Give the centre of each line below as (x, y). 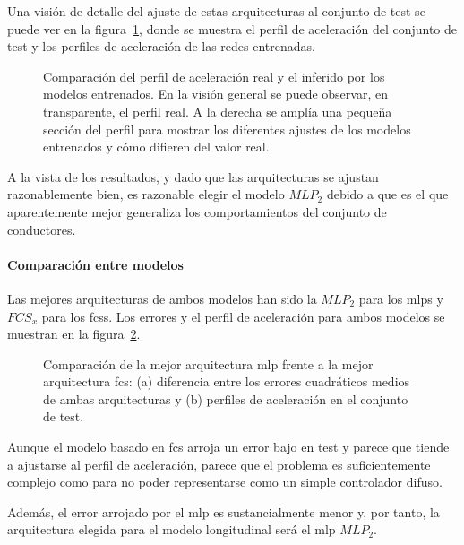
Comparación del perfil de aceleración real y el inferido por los (214, 76)
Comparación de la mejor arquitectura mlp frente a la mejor (208, 363)
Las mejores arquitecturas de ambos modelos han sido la (162, 298)
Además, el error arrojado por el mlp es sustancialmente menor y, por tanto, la (223, 511)
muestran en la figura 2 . (74, 334)
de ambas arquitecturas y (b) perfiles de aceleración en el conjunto (226, 398)
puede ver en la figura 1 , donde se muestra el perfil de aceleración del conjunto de (232, 28)
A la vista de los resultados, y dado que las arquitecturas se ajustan (193, 176)
